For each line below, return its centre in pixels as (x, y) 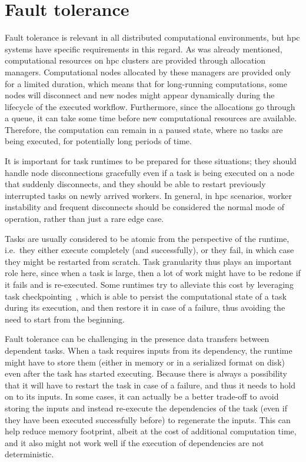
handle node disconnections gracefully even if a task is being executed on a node (149, 172)
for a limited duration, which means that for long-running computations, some (146, 83)
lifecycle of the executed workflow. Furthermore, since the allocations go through (150, 106)
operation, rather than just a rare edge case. (84, 219)
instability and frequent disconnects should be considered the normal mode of (144, 207)
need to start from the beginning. (65, 319)
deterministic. (29, 454)
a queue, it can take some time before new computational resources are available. (151, 118)
